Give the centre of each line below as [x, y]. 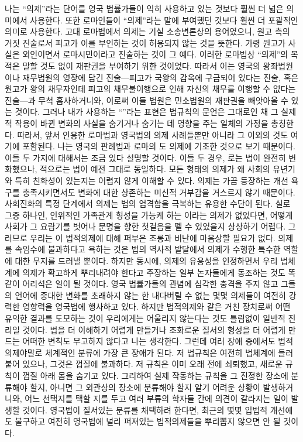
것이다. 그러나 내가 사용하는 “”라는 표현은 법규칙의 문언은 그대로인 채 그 [147, 112]
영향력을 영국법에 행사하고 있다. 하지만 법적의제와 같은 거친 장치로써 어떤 [156, 306]
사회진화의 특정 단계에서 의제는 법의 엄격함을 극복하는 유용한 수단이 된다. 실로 [148, 203]
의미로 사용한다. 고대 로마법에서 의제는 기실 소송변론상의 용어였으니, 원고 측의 [147, 31]
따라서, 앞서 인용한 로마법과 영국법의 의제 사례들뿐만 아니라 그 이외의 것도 [153, 134]
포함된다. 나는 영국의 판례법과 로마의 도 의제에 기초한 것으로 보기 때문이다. [159, 146]
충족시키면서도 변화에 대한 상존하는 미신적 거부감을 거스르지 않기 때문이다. [159, 192]
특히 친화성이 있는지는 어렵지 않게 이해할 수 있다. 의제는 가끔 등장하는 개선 [151, 180]
